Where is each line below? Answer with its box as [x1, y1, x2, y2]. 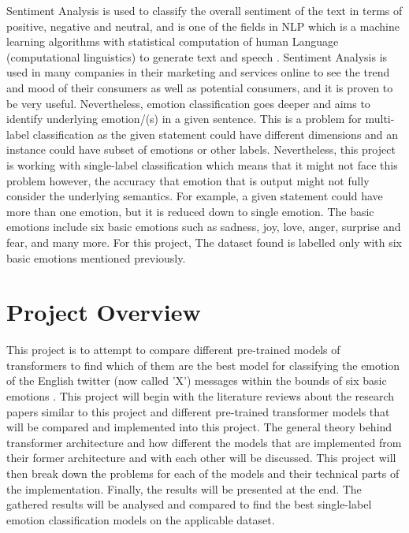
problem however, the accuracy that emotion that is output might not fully [6, 172, 370, 188]
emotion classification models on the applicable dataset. [6, 511, 275, 527]
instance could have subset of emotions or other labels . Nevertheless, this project [6, 141, 396, 158]
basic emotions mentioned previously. [6, 249, 186, 266]
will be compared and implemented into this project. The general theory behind [6, 419, 392, 435]
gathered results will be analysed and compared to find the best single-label [6, 496, 372, 512]
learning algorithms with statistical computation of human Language [6, 33, 339, 50]
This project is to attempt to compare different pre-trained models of [6, 341, 340, 358]
